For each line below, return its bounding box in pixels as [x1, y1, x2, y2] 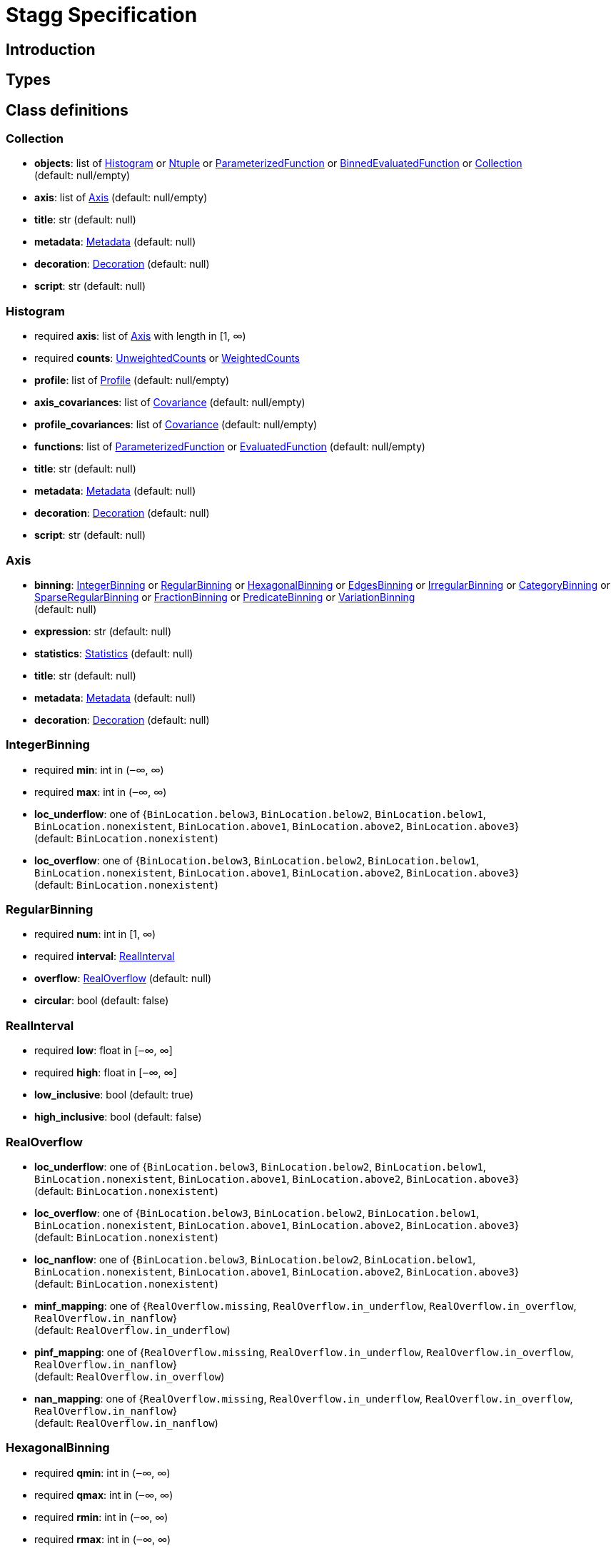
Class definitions [6, 101, 128, 119]
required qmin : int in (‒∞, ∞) [34, 1466, 171, 1479]
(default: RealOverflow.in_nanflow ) [34, 1416, 218, 1429]
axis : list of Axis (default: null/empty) [34, 191, 208, 204]
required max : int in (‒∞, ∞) [34, 785, 167, 798]
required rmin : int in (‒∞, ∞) [34, 1510, 168, 1523]
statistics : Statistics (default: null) [34, 647, 193, 660]
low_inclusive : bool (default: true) [34, 1088, 194, 1101]
